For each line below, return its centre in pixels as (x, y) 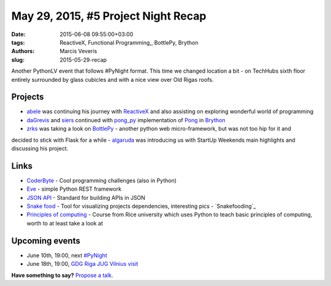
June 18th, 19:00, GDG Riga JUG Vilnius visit (82, 264)
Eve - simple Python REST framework (74, 189)
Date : (18, 34)
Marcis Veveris (78, 51)
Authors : (23, 51)
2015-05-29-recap (83, 60)
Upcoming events (46, 240)
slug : (18, 60)
